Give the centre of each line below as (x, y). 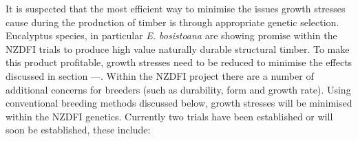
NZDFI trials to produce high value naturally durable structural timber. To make (178, 48)
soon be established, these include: (78, 130)
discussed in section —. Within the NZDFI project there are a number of (160, 75)
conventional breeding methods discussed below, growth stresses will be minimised (179, 103)
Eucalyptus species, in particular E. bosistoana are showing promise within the (171, 35)
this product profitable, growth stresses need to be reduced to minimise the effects (179, 62)
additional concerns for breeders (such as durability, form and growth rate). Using (178, 89)
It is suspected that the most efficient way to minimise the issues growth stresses (176, 8)
